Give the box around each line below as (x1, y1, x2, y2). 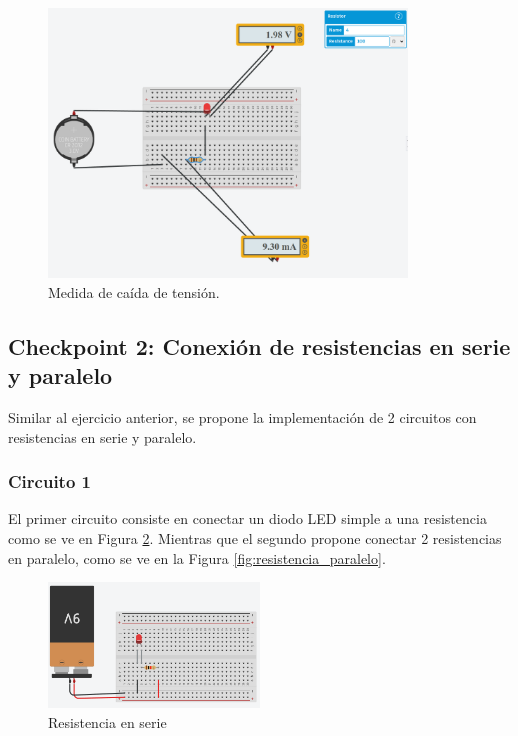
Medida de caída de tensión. (48, 281, 220, 302)
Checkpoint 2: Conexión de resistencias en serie (8, 330, 511, 361)
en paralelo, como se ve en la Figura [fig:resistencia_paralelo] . (8, 547, 386, 568)
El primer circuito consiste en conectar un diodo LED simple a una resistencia (8, 508, 487, 529)
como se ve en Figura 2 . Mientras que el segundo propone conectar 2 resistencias (8, 528, 502, 549)
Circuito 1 (8, 469, 91, 494)
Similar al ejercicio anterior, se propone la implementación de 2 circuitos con (8, 407, 477, 428)
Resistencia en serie (48, 711, 167, 732)
